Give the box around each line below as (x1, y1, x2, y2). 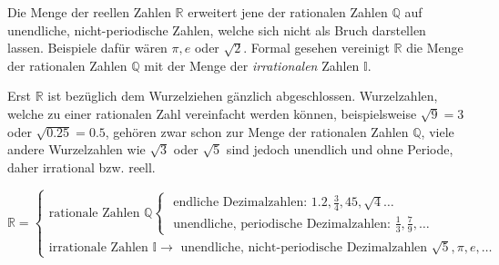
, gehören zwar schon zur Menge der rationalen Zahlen (105, 122, 409, 141)
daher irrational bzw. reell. (7, 157, 156, 176)
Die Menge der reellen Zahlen (7, 3, 171, 21)
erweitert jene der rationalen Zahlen (188, 3, 388, 21)
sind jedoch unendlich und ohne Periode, (226, 140, 453, 159)
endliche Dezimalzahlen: (173, 196, 308, 210)
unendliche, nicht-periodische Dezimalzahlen (180, 240, 428, 254)
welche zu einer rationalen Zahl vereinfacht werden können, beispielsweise (7, 103, 417, 123)
